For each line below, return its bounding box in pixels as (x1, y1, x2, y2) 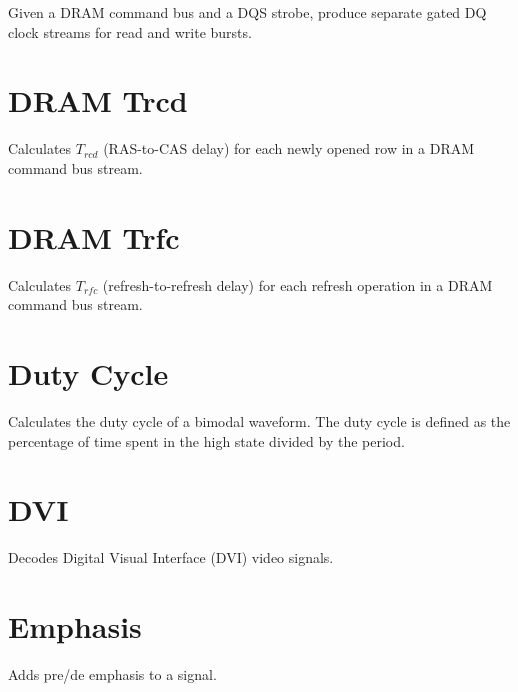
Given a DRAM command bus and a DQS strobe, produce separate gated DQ (8, 2, 487, 22)
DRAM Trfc (8, 216, 180, 257)
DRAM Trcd (8, 80, 188, 121)
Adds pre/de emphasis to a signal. (8, 663, 217, 684)
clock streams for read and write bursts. (8, 21, 252, 42)
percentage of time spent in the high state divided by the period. (8, 430, 405, 451)
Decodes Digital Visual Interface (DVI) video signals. (8, 547, 334, 568)
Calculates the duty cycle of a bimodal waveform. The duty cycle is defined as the (8, 410, 511, 431)
